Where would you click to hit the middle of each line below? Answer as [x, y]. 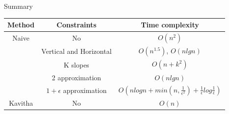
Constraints [76, 25]
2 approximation [76, 77]
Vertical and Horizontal [76, 51]
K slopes [76, 64]
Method [21, 25]
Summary [18, 6]
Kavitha [21, 103]
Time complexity [170, 25]
